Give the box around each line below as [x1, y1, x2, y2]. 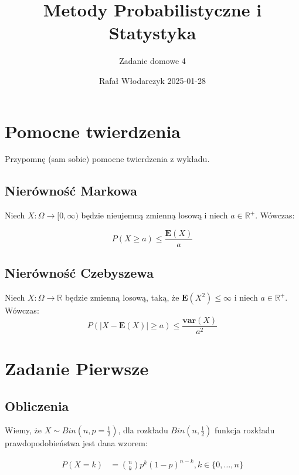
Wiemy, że [5, 424, 42, 436]
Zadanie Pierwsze [5, 356, 149, 380]
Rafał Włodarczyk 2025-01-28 [99, 74, 206, 86]
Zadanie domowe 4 [119, 55, 186, 67]
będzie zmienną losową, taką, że [64, 291, 179, 304]
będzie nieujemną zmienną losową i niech [81, 209, 228, 221]
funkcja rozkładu [214, 424, 275, 436]
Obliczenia [5, 396, 69, 415]
